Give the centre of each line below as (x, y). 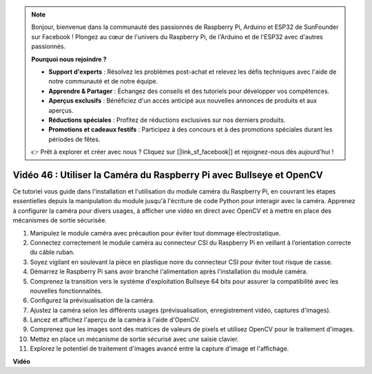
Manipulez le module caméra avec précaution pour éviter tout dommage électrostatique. (155, 233)
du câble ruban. (52, 252)
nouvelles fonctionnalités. (66, 291)
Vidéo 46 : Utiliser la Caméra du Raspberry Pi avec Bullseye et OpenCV (168, 175)
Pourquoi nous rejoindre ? (69, 59)
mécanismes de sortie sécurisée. (60, 220)
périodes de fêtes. (74, 139)
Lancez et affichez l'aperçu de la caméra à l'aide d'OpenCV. (115, 320)
